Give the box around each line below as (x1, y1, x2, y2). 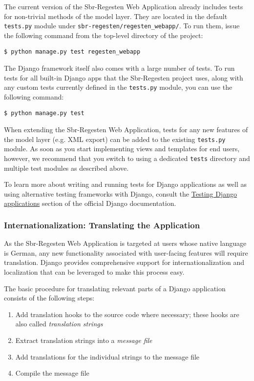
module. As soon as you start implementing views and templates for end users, (4, 143, 240, 154)
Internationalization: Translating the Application (4, 219, 200, 231)
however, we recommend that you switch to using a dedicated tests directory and (4, 153, 250, 163)
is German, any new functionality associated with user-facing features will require (4, 247, 248, 258)
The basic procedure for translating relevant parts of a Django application (4, 283, 226, 293)
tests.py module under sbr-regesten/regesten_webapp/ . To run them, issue (4, 20, 240, 31)
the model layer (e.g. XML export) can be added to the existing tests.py (4, 134, 226, 144)
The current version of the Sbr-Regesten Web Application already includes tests (4, 1, 243, 11)
